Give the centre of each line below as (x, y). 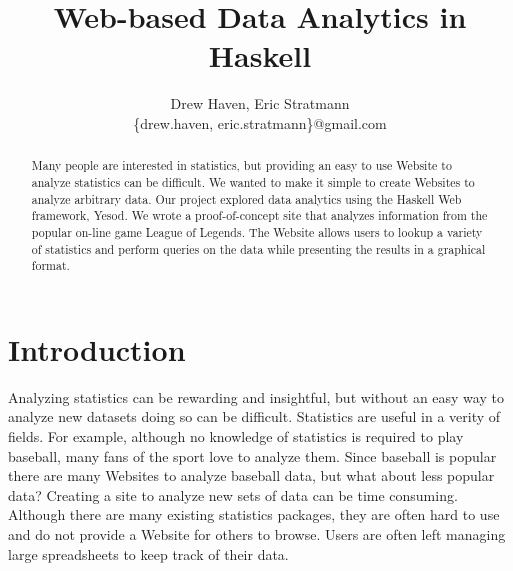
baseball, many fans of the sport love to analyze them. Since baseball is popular (252, 455)
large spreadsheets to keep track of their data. (148, 553)
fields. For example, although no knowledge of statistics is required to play (236, 436)
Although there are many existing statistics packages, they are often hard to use (254, 514)
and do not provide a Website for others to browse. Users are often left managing (257, 533)
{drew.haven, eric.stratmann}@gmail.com (260, 122)
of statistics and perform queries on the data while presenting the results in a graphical (258, 248)
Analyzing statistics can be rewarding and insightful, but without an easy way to (256, 396)
